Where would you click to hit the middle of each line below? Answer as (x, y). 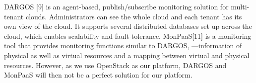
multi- (240, 6)
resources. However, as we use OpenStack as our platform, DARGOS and (115, 65)
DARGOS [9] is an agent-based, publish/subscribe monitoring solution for (116, 6)
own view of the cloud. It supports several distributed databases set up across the (128, 26)
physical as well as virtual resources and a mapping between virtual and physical (127, 55)
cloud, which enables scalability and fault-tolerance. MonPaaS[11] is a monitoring (128, 36)
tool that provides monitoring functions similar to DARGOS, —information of (123, 45)
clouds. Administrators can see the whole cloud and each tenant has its (134, 16)
